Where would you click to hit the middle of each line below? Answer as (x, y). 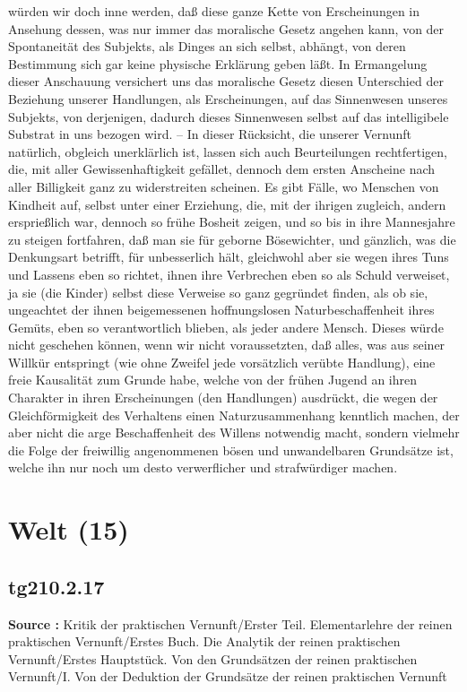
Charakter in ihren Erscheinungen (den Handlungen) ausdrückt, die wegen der (223, 398)
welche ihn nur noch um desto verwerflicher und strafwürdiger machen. (203, 467)
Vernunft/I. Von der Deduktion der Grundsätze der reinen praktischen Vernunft (228, 676)
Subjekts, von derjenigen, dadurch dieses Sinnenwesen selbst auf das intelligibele (229, 116)
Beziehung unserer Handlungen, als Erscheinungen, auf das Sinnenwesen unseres (228, 98)
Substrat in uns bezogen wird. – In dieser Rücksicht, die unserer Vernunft (210, 134)
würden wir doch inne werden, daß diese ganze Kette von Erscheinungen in (214, 11)
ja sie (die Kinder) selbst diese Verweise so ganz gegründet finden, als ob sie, (218, 292)
